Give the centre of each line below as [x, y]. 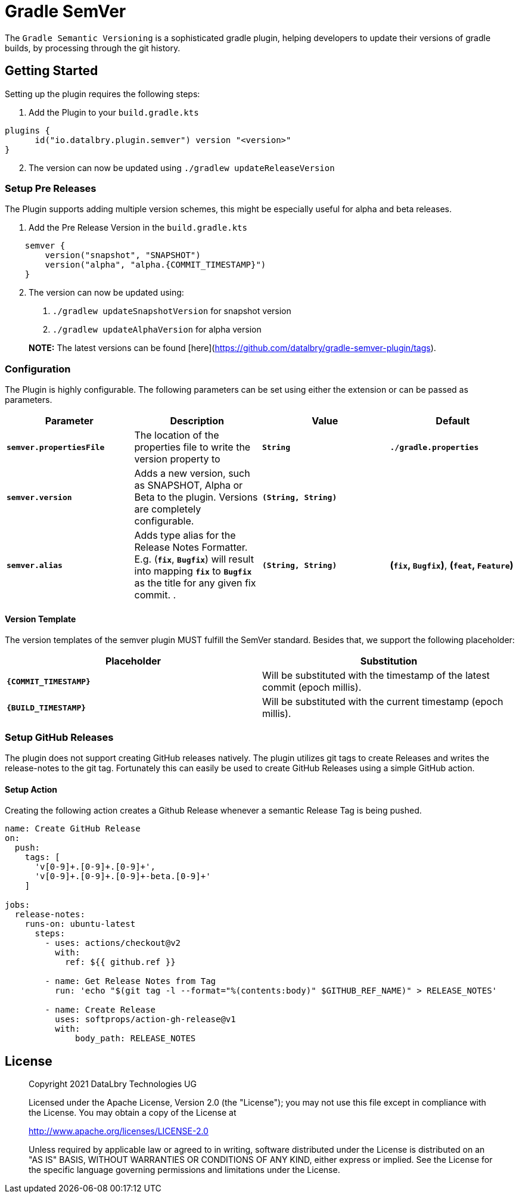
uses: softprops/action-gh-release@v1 [145, 1019]
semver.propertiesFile [56, 447]
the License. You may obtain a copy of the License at [133, 1113]
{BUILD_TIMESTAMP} [46, 707]
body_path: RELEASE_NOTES [136, 1039]
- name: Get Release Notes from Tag [130, 981]
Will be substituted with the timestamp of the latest [376, 676]
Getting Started [52, 71]
